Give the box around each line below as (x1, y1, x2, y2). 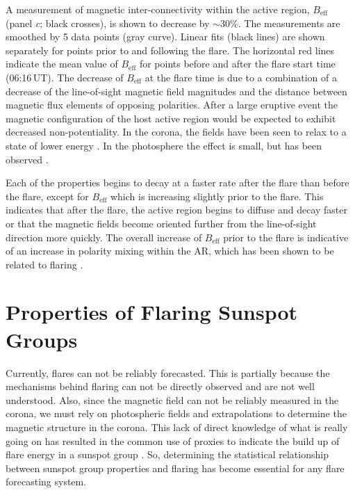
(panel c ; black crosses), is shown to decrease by (6, 15, 210, 30)
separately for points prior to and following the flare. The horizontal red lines (6, 42, 335, 57)
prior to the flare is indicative (223, 229, 349, 244)
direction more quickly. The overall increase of (6, 229, 202, 244)
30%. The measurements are (220, 15, 340, 30)
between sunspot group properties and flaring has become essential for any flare (6, 460, 345, 475)
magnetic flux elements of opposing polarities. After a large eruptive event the (6, 97, 338, 112)
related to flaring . (6, 257, 83, 271)
